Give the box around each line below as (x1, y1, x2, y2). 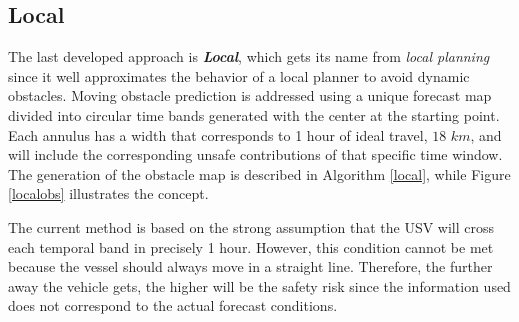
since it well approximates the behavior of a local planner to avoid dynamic (8, 65, 470, 86)
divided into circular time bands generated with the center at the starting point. (8, 104, 500, 125)
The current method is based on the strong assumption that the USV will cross (8, 216, 495, 237)
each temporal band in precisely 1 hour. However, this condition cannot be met (8, 236, 494, 257)
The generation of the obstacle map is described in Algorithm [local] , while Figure (8, 163, 511, 184)
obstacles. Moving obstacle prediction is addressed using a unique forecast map (8, 85, 492, 106)
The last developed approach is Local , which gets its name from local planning (8, 46, 490, 67)
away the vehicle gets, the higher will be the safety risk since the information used (8, 275, 511, 296)
